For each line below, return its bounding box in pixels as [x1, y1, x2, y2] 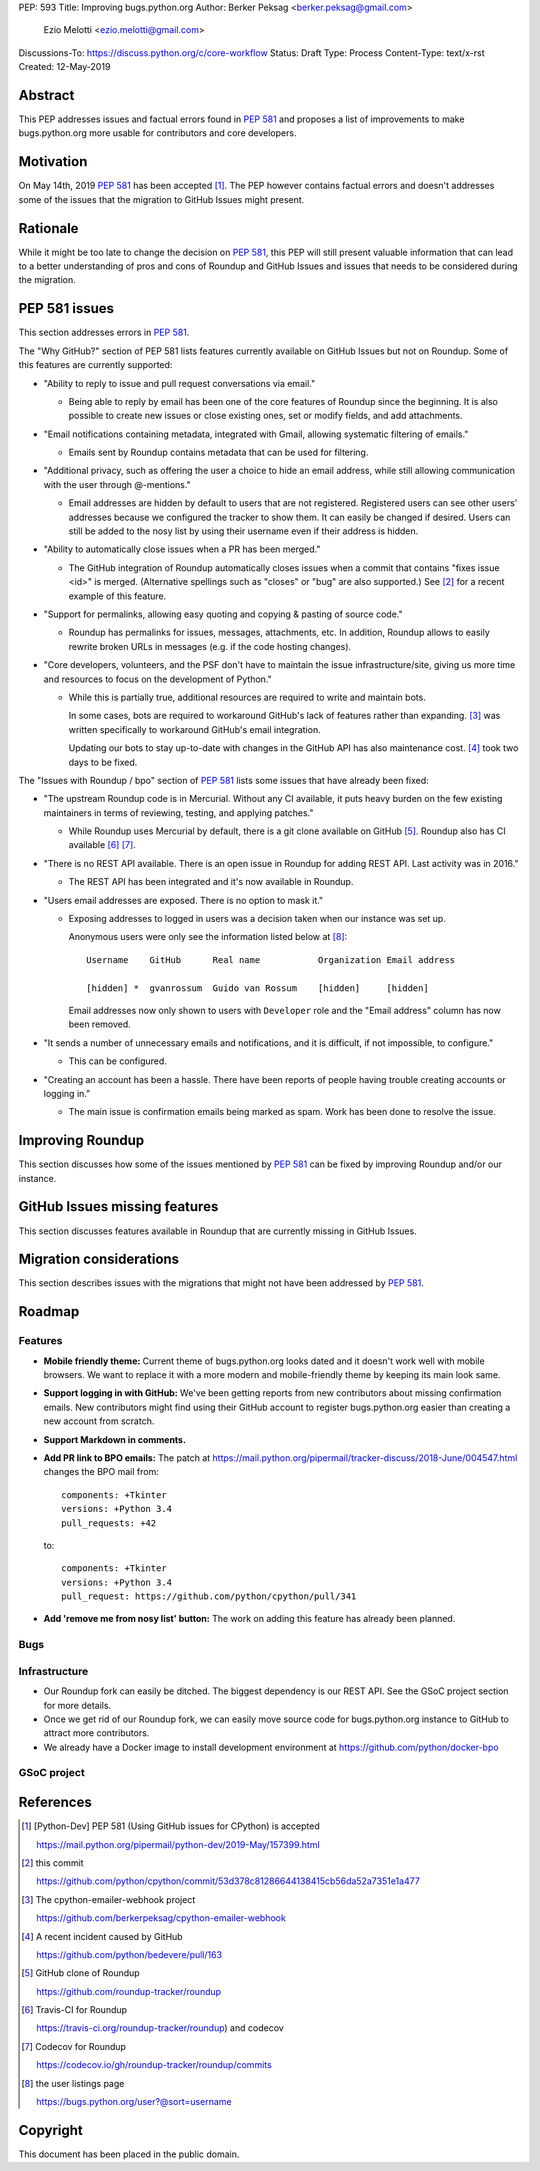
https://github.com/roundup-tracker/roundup [36, 1985, 222, 1997]
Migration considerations [18, 1251, 180, 1268]
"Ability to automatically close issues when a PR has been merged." [43, 543, 321, 555]
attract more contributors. [43, 1727, 150, 1739]
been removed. [68, 1018, 132, 1030]
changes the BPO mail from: [43, 1466, 159, 1478]
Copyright [18, 2121, 84, 2139]
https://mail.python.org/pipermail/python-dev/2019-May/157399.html [36, 1838, 320, 1850]
